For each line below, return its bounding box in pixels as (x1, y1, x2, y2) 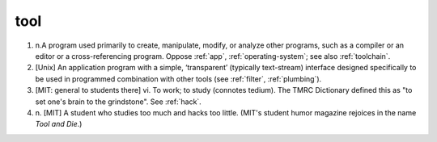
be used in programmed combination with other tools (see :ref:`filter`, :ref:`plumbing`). (35, 73, 322, 84)
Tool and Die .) (35, 119, 83, 129)
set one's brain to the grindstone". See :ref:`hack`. (35, 97, 202, 106)
